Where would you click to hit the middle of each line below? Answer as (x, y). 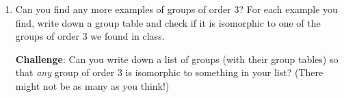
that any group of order (65, 72)
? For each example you (288, 9)
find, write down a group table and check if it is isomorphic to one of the (168, 22)
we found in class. (128, 36)
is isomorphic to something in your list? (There (224, 72)
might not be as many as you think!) (92, 85)
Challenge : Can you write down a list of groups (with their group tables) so (177, 59)
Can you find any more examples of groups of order (123, 9)
